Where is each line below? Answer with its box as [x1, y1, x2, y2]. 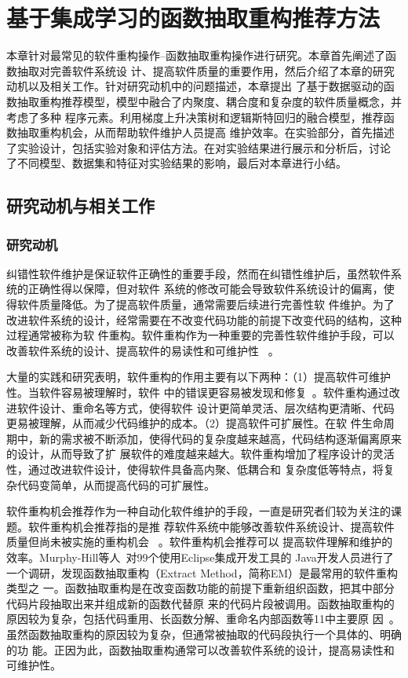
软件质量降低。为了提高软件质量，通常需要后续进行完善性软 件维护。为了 [16, 296, 395, 313]
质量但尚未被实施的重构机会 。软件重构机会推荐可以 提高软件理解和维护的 [6, 533, 393, 550]
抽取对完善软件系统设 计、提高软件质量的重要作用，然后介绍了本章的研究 [16, 62, 395, 79]
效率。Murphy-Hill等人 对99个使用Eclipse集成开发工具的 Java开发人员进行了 [6, 548, 394, 565]
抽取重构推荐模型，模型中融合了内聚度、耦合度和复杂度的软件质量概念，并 [16, 93, 402, 109]
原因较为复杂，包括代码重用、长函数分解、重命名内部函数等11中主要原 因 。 [6, 610, 400, 627]
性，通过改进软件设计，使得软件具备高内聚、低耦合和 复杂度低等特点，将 [6, 461, 384, 477]
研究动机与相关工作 [6, 193, 155, 218]
